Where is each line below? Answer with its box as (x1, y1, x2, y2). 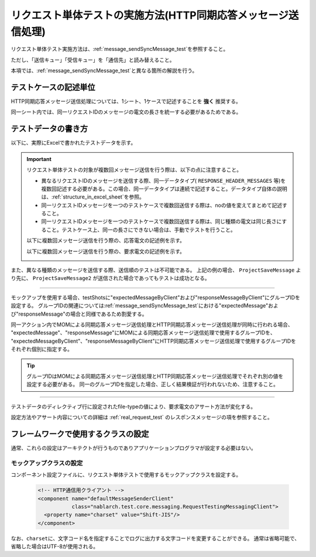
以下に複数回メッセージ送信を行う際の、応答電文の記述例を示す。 (26, 237, 186, 244)
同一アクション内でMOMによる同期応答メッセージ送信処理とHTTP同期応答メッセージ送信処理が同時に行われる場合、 (11, 321, 294, 328)
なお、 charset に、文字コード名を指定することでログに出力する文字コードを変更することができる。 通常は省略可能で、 (11, 535, 300, 542)
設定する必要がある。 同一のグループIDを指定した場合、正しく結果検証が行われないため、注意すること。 (26, 381, 279, 388)
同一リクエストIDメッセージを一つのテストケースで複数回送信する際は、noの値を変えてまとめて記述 (41, 201, 283, 209)
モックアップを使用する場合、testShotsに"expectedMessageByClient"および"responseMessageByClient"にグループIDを (11, 293, 301, 301)
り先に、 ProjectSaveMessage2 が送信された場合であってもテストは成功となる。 (11, 275, 210, 282)
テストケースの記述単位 (11, 82, 95, 92)
